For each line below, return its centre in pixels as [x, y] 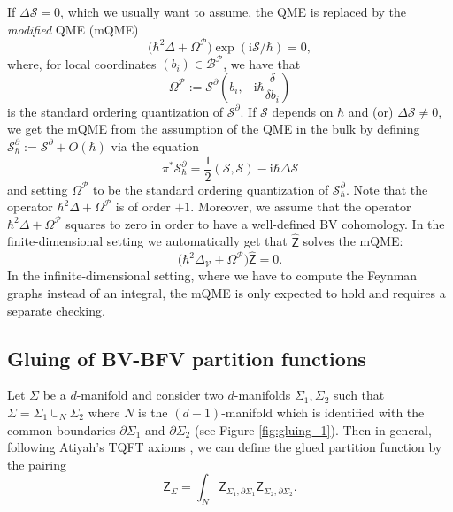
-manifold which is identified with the [323, 413]
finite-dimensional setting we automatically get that [147, 241]
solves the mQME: [353, 241]
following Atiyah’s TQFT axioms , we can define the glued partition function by [225, 447]
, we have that [262, 63]
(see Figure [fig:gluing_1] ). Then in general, [313, 429]
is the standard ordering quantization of [115, 111]
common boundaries [61, 429]
